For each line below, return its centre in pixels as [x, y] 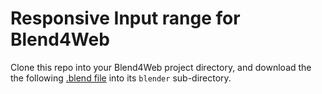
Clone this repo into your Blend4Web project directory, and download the [161, 67]
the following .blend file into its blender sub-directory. [121, 78]
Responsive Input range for [125, 18]
